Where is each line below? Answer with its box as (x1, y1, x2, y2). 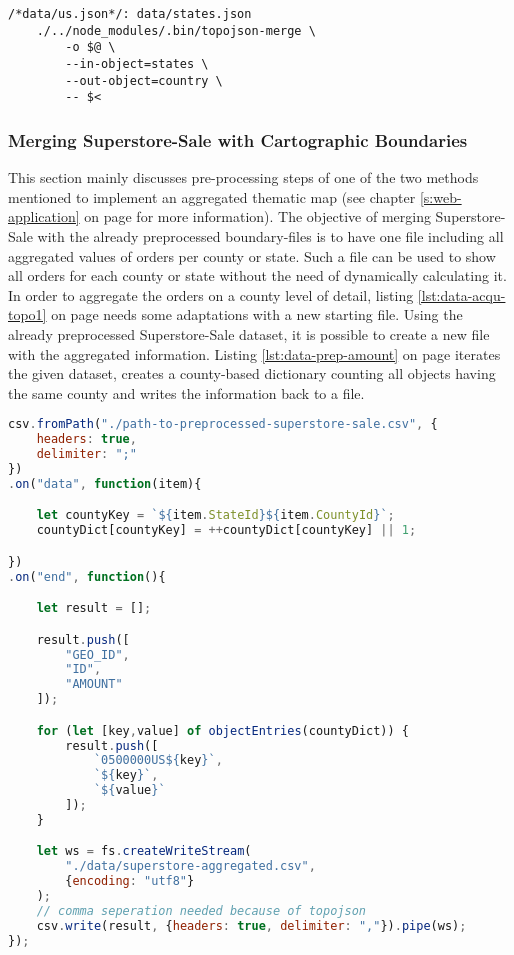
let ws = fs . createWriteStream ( (36, 844, 252, 859)
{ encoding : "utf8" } (65, 874, 195, 889)
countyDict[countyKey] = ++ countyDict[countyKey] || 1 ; (36, 523, 417, 538)
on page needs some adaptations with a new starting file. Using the (51, 304, 463, 325)
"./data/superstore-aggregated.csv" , (65, 859, 316, 874)
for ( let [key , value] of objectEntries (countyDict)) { (36, 723, 409, 738)
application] (8, 206, 80, 227)
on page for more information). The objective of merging (84, 206, 431, 227)
